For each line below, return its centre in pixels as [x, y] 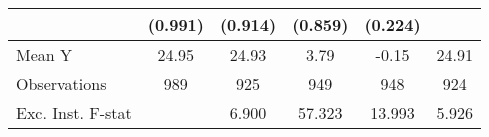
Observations [61, 83]
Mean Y [44, 54]
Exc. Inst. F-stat [74, 112]
